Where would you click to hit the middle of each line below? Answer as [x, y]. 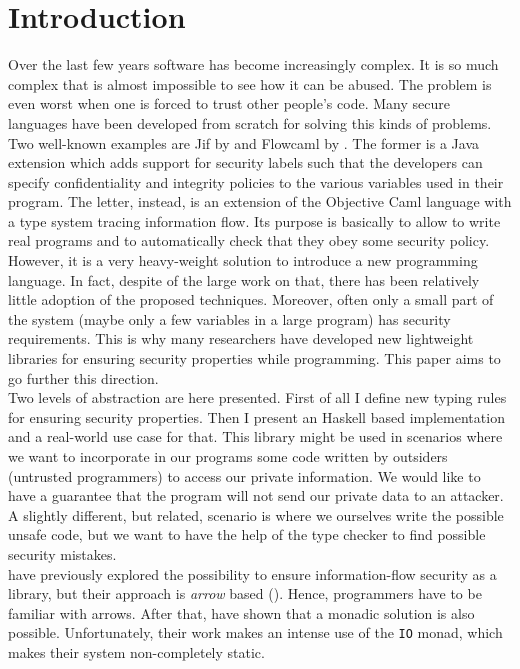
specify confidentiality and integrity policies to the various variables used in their [256, 181]
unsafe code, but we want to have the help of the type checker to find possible [247, 534]
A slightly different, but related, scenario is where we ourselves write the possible [256, 514]
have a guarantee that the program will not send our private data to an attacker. [256, 495]
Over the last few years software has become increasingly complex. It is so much [253, 64]
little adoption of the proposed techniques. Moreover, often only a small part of [251, 299]
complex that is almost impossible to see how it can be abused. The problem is [250, 83]
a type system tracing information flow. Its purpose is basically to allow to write [254, 220]
